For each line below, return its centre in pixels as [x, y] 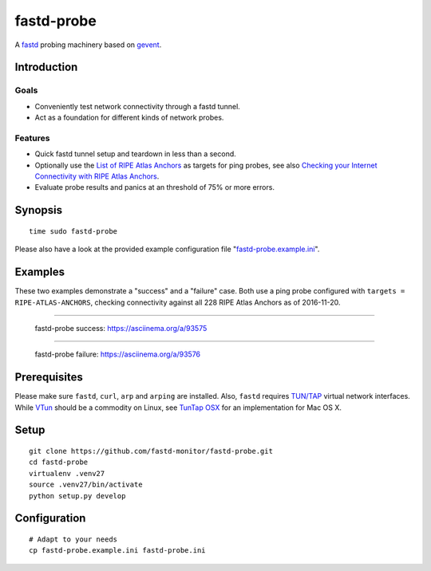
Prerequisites [49, 378]
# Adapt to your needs [73, 539]
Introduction [46, 67]
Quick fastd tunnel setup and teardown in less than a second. [136, 154]
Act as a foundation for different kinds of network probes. [129, 118]
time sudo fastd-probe [73, 231]
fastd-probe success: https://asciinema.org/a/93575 [121, 328]
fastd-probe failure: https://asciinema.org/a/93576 [118, 354]
